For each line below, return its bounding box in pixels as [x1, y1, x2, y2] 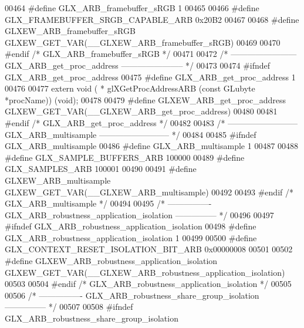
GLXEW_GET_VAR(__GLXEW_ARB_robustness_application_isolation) [5, 266, 285, 278]
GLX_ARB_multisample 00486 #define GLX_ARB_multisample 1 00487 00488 [5, 140, 299, 152]
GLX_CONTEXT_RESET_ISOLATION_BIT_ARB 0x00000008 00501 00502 [5, 243, 293, 255]
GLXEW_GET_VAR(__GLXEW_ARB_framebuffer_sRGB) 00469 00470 [5, 36, 281, 48]
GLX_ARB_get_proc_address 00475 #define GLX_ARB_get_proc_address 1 [5, 70, 296, 83]
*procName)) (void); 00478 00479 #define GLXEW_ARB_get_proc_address [5, 93, 286, 106]
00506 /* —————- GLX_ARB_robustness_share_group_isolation [5, 289, 259, 301]
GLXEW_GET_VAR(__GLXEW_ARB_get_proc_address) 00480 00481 [5, 105, 278, 117]
